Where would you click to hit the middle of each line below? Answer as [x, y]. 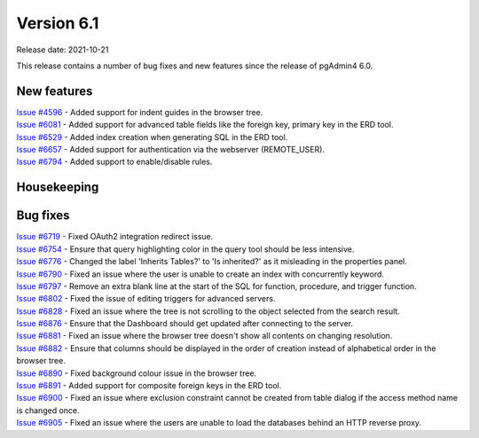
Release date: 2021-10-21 [63, 50]
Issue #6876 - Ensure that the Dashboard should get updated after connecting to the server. [185, 324]
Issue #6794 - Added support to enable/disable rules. [114, 162]
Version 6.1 [58, 23]
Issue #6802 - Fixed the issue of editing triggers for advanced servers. [146, 299]
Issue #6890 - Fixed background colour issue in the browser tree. [137, 373]
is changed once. [48, 410]
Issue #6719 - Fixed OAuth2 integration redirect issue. [115, 237]
